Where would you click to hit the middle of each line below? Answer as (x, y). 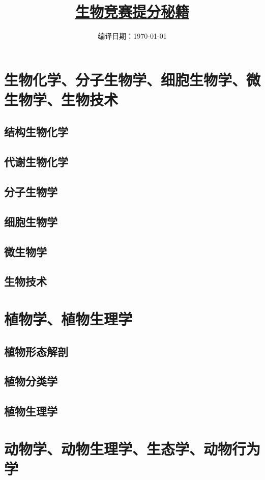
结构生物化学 (36, 132)
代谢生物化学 (36, 162)
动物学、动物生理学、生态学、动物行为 (132, 448)
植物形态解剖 (36, 351)
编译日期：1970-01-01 (132, 36)
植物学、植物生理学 (68, 318)
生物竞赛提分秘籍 (132, 11)
